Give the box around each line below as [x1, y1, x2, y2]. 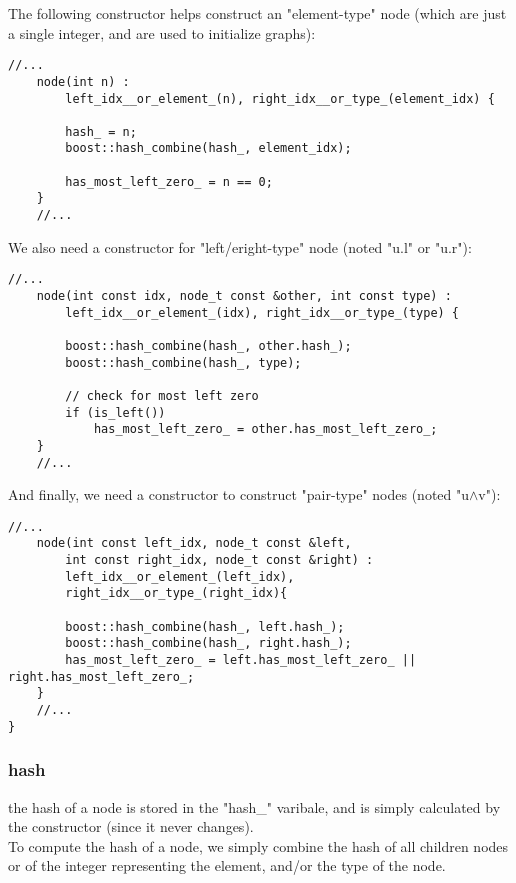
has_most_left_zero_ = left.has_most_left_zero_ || [65, 653, 417, 668]
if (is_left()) [65, 405, 166, 420]
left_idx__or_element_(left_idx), [65, 569, 295, 584]
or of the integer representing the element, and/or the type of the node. [8, 855, 446, 876]
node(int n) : [36, 74, 130, 89]
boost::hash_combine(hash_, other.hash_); [65, 338, 352, 353]
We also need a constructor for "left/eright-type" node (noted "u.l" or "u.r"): [8, 236, 472, 257]
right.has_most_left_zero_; [8, 669, 195, 684]
